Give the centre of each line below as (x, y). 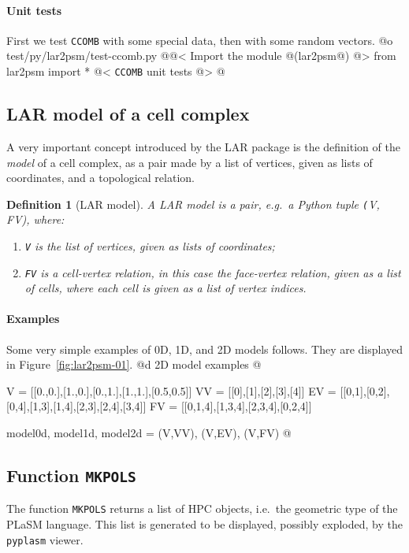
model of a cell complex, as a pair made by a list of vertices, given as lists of (190, 162)
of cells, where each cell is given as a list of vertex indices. (165, 288)
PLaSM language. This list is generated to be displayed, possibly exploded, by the (204, 524)
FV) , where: (35, 219)
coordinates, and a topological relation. (100, 178)
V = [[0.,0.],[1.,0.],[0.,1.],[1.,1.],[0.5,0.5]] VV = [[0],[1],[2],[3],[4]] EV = (171, 390)
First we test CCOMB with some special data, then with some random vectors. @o (200, 40)
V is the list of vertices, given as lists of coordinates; (150, 245)
